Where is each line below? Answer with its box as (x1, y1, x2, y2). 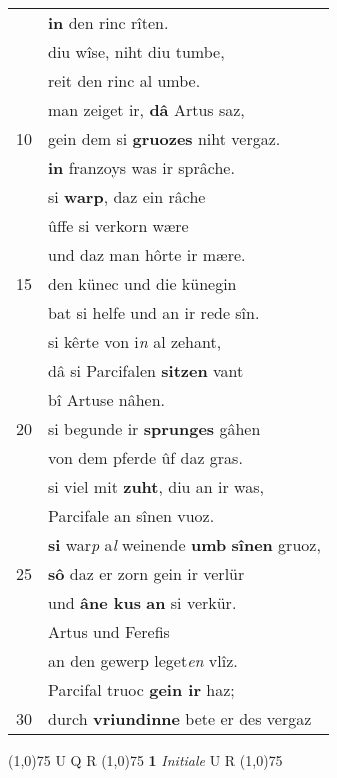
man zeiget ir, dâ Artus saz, (48, 98, 245, 121)
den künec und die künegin (48, 272, 237, 295)
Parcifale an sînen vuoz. (48, 504, 215, 527)
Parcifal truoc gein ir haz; (48, 678, 235, 701)
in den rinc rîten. (48, 11, 169, 34)
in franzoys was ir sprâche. (48, 156, 235, 179)
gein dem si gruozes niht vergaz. (48, 127, 281, 150)
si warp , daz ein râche (48, 185, 206, 208)
